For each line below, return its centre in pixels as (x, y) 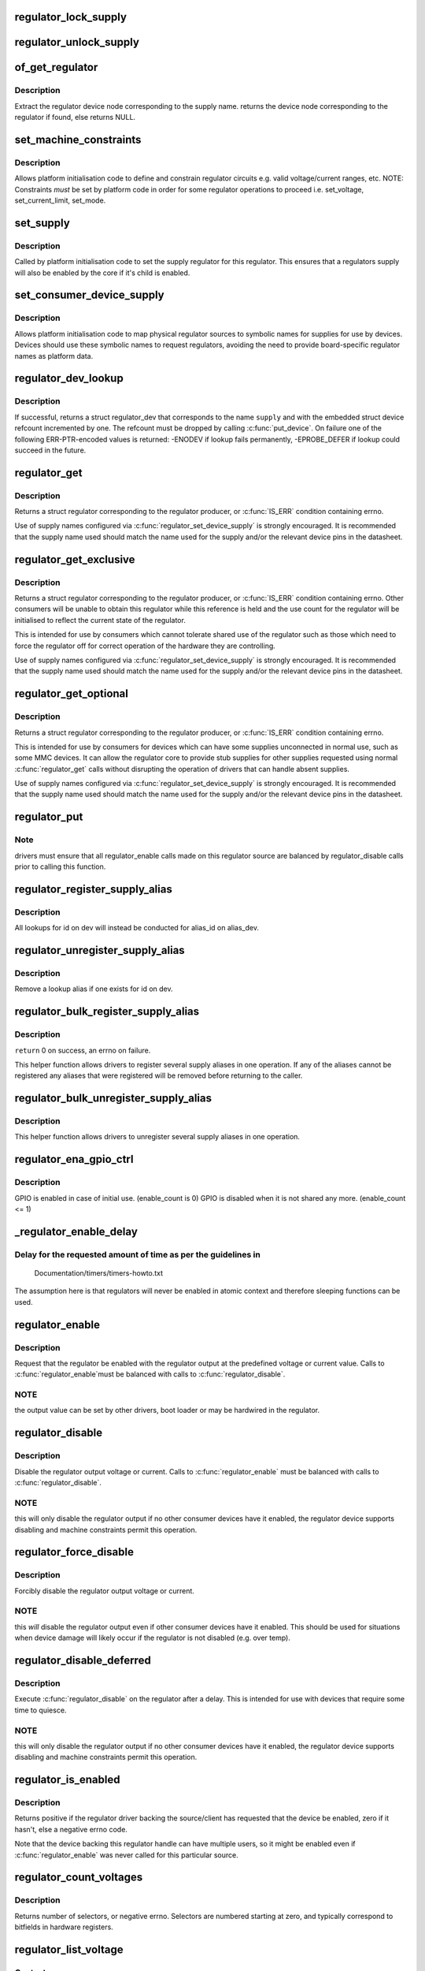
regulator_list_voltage (69, 1949)
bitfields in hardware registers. (64, 1927)
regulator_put (49, 817)
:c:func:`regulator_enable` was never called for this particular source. (127, 1855)
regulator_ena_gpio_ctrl (74, 1159)
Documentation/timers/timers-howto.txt (99, 1272)
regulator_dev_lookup (69, 378)
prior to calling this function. (60, 866)
